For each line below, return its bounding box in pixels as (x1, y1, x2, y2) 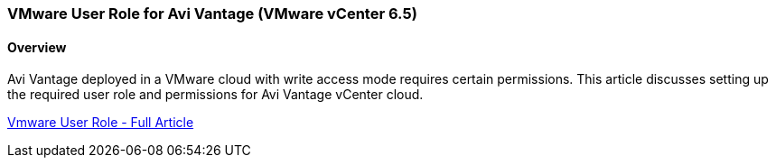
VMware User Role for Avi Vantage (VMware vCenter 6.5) (7, 5, 417, 23)
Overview (7, 39, 67, 55)
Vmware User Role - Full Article (7, 115, 194, 131)
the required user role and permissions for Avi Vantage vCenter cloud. (7, 87, 424, 103)
